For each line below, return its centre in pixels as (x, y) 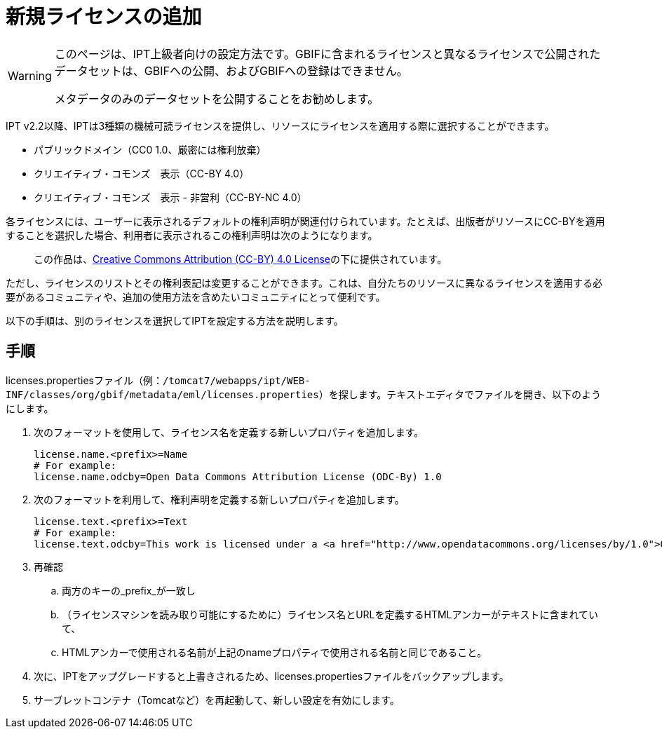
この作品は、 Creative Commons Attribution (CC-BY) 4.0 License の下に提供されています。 (241, 259)
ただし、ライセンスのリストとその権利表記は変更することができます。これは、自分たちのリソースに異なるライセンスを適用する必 (304, 283)
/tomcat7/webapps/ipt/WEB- (236, 380)
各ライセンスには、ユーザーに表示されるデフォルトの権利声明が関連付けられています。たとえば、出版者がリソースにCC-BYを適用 (305, 221)
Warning (30, 75)
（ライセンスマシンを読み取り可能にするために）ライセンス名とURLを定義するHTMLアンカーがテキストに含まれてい (330, 614)
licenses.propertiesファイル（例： (84, 380)
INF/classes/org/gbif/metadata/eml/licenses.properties (162, 394)
